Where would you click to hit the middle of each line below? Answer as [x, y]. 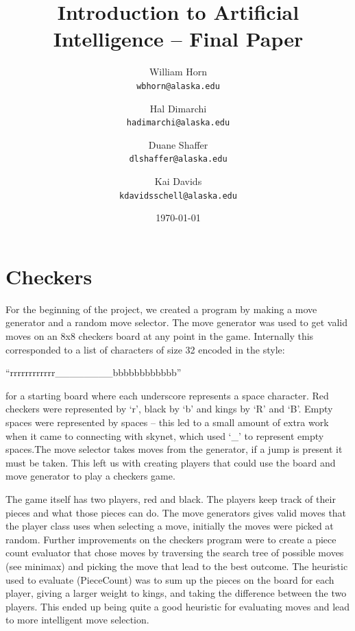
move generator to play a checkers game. [90, 476]
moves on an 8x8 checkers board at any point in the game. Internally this [160, 336]
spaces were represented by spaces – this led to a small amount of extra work [167, 422]
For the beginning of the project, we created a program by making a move [161, 309]
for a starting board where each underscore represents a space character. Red [167, 395]
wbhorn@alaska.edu [178, 86]
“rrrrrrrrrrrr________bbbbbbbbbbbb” [94, 372]
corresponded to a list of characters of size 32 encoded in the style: [145, 349]
